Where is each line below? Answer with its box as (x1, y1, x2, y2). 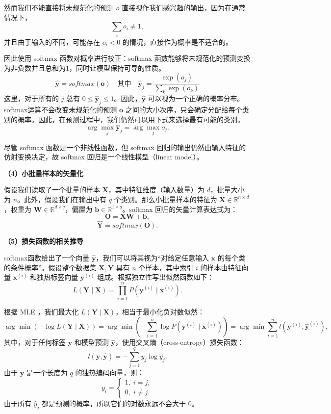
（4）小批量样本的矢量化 (4, 168, 84, 178)
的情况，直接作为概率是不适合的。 (122, 36, 232, 47)
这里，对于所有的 (4, 93, 59, 103)
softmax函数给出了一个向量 (4, 252, 90, 262)
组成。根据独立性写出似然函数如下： (97, 272, 214, 282)
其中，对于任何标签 (4, 337, 66, 347)
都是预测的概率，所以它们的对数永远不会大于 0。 (42, 398, 199, 408)
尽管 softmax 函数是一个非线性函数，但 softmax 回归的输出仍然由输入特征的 (4, 142, 246, 152)
